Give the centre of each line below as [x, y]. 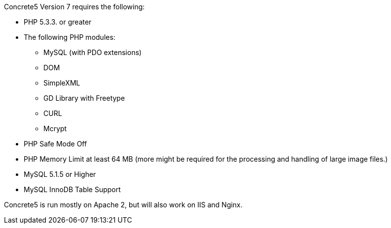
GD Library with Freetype [84, 98]
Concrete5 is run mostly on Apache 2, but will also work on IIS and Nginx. [123, 205]
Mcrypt [55, 128]
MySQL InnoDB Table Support [72, 189]
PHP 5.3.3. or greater [58, 22]
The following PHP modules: [70, 37]
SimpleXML [62, 83]
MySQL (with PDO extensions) [93, 52]
